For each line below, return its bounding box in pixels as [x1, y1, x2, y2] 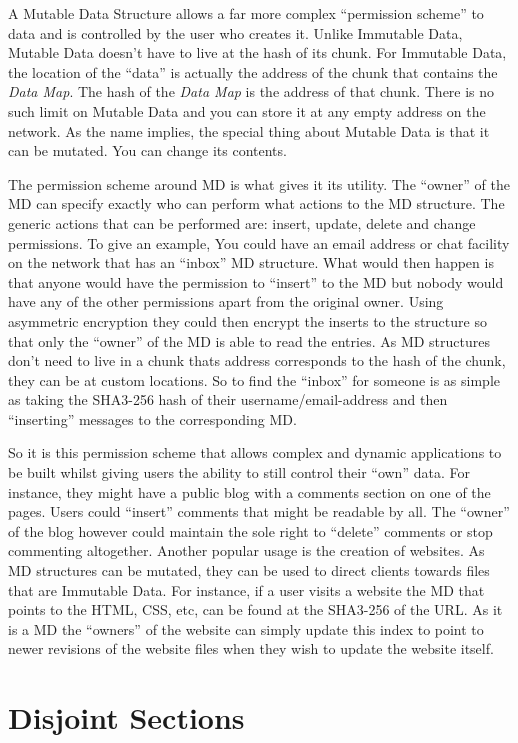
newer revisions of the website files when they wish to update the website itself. [8, 638, 494, 659]
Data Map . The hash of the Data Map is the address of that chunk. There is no [8, 81, 495, 102]
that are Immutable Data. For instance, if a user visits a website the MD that [8, 579, 485, 600]
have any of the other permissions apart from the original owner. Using [8, 291, 444, 312]
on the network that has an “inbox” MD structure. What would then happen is [8, 252, 494, 273]
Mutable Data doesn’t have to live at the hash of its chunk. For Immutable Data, [8, 42, 507, 63]
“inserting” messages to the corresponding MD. [8, 408, 297, 429]
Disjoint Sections [8, 697, 245, 738]
